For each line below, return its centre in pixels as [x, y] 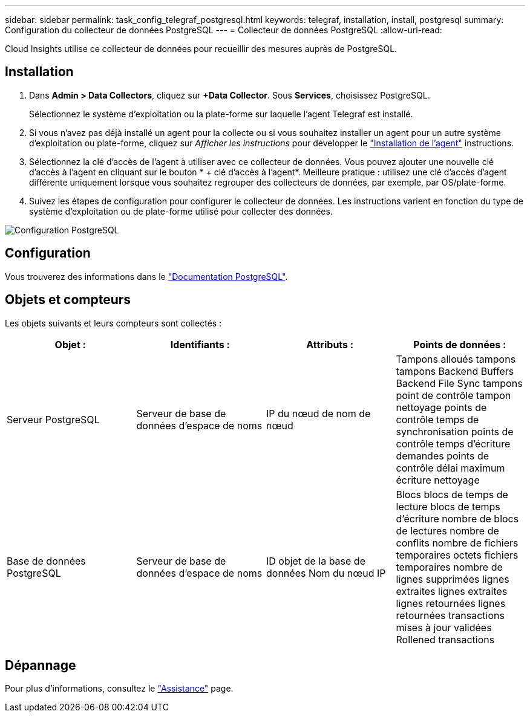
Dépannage [41, 665]
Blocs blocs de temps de [452, 494]
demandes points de [443, 456]
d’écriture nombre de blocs [457, 518]
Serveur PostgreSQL [53, 419]
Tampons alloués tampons [456, 359]
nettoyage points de [441, 407]
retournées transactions [450, 615]
